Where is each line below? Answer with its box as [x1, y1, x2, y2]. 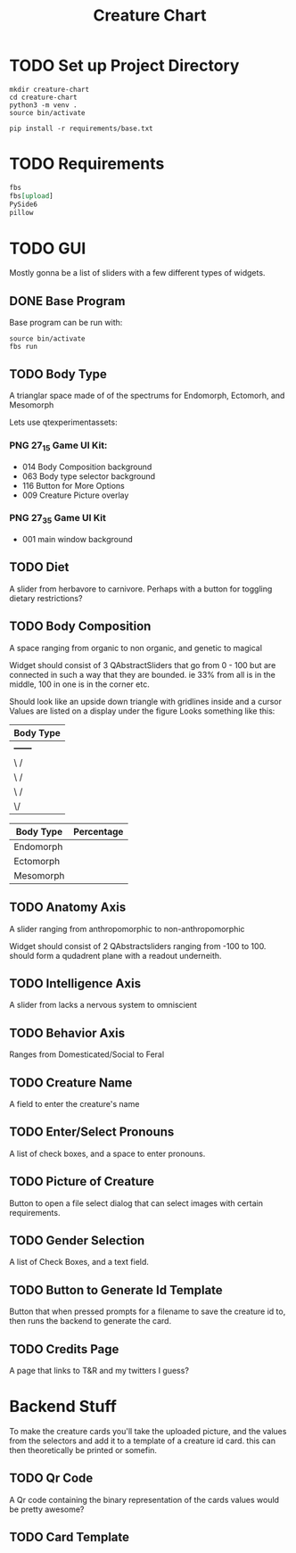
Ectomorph [13, 855, 61, 867]
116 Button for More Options [21, 480, 125, 491]
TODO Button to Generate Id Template [9, 1282, 223, 1298]
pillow [9, 208, 34, 217]
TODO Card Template [9, 1530, 130, 1545]
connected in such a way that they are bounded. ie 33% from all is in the [9, 669, 276, 680]
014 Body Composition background [21, 461, 152, 472]
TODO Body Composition [9, 619, 152, 634]
